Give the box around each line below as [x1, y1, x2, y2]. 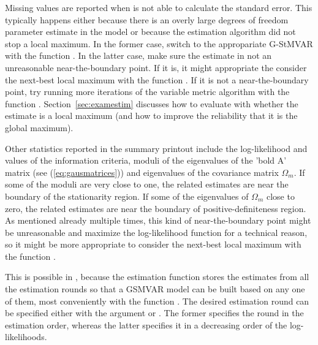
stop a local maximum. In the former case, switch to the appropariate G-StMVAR [5, 37, 313, 50]
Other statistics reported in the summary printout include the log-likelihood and [5, 142, 308, 154]
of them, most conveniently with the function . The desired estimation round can [5, 294, 309, 307]
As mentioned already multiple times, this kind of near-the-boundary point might [5, 214, 311, 227]
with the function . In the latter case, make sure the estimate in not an [5, 49, 272, 62]
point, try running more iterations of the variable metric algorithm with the [5, 85, 290, 98]
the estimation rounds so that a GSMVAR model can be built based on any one [5, 282, 305, 295]
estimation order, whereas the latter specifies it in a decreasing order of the [5, 318, 287, 331]
